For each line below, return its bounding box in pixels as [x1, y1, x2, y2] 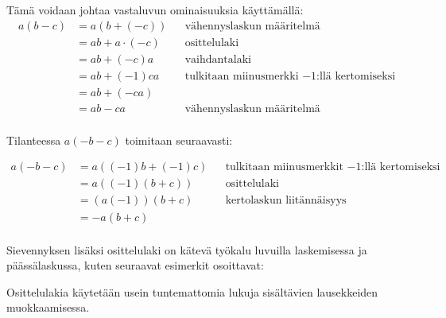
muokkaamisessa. [6, 299, 90, 316]
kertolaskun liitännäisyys [225, 195, 347, 207]
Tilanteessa [6, 131, 61, 148]
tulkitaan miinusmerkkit [225, 161, 343, 173]
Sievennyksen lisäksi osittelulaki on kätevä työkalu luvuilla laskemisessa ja [6, 241, 367, 258]
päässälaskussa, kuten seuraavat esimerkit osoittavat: [6, 257, 264, 273]
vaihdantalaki [184, 53, 251, 65]
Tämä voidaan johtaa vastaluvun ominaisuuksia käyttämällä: [6, 2, 304, 17]
